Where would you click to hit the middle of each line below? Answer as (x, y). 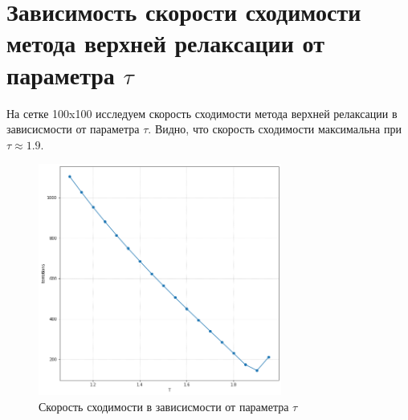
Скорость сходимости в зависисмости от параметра (164, 407)
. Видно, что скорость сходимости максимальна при (275, 129)
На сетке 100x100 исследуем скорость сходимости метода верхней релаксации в (202, 113)
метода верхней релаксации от (165, 43)
